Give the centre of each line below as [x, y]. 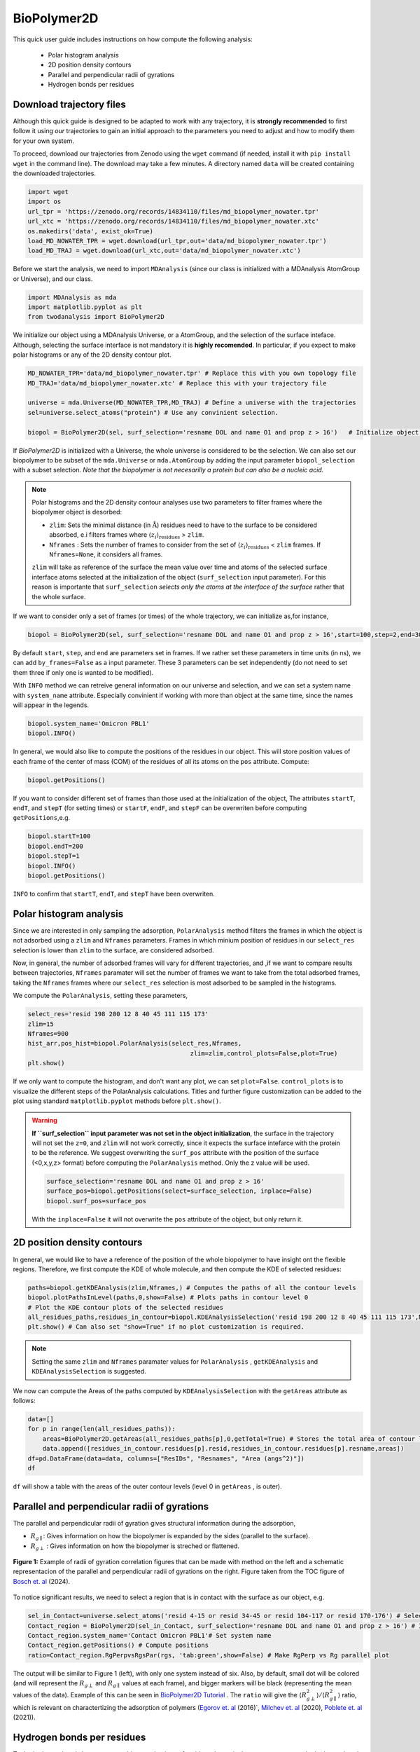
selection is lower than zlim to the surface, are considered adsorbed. [113, 950]
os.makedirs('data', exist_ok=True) [91, 231]
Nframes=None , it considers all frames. [106, 554]
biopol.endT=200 [56, 846]
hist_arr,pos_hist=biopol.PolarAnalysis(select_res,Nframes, [135, 1043]
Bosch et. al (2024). [42, 1581]
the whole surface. [59, 596]
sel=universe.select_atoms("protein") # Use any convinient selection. [153, 412]
